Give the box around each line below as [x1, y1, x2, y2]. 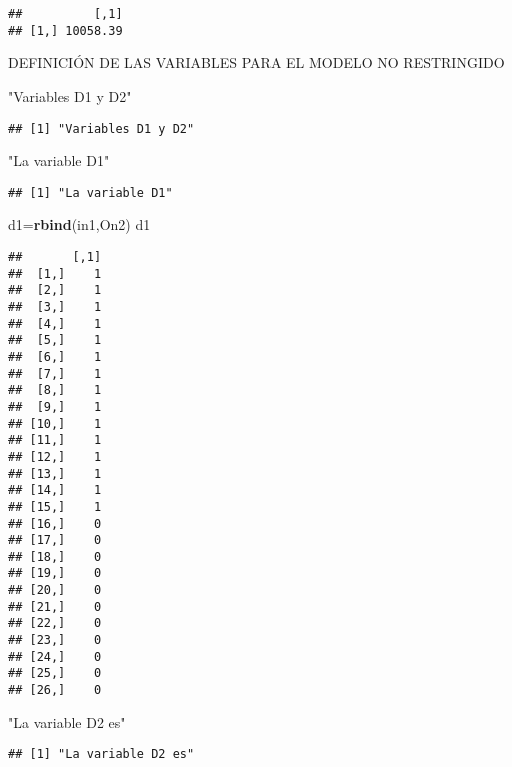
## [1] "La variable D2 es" [8, 747, 195, 762]
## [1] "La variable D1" [8, 185, 173, 200]
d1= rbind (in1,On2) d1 [8, 214, 151, 235]
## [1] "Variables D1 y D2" [8, 121, 195, 136]
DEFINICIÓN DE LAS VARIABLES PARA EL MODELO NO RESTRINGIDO [8, 52, 505, 73]
